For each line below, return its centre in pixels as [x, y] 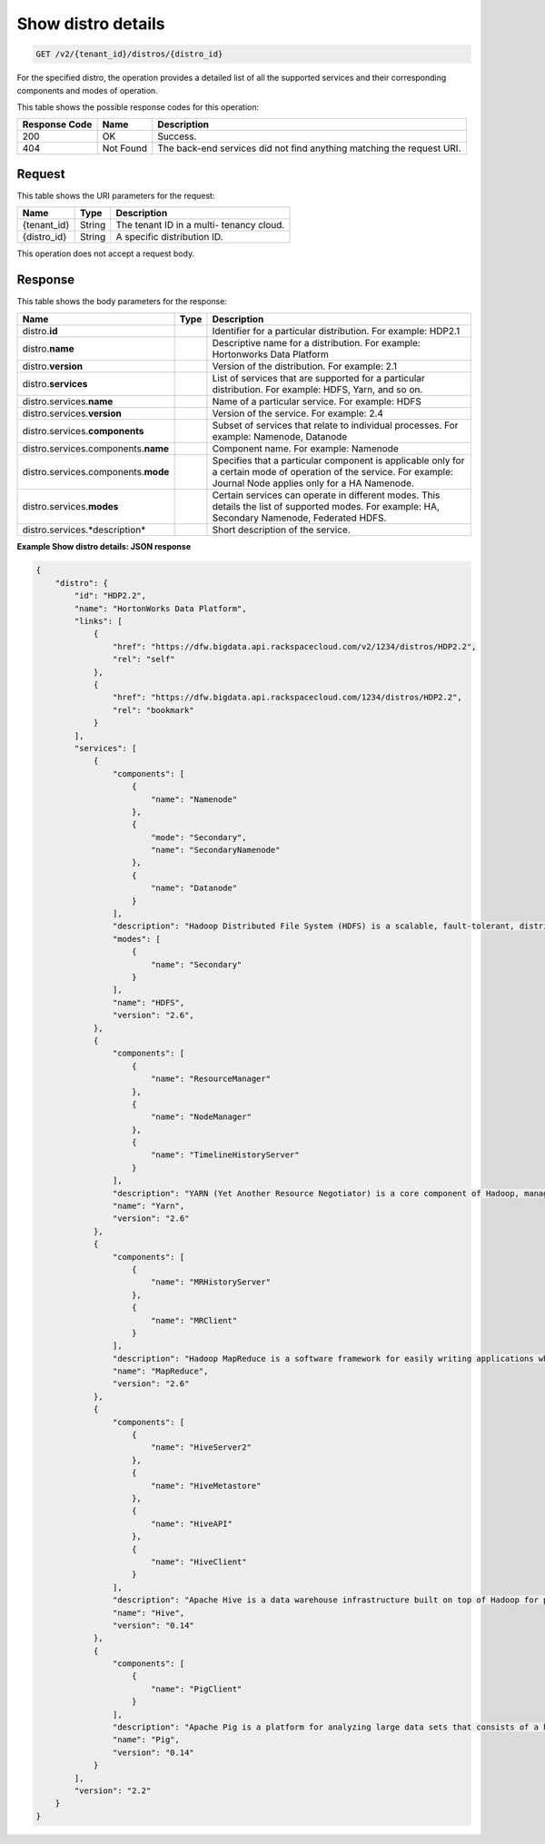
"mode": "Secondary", [198, 837]
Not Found [124, 148]
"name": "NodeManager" [201, 1117]
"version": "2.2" [113, 1790]
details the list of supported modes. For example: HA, [326, 506]
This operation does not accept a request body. [106, 253]
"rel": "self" [144, 659]
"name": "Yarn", [149, 1206]
